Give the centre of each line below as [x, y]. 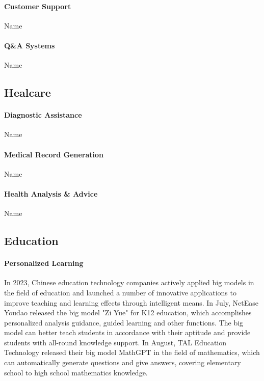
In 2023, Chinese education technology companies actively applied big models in [129, 282]
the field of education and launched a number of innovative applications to [120, 292]
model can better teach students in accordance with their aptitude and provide [127, 332]
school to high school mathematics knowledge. [76, 372]
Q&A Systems [30, 45]
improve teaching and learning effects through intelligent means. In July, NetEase [131, 302]
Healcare [28, 92]
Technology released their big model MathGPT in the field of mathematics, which [132, 352]
